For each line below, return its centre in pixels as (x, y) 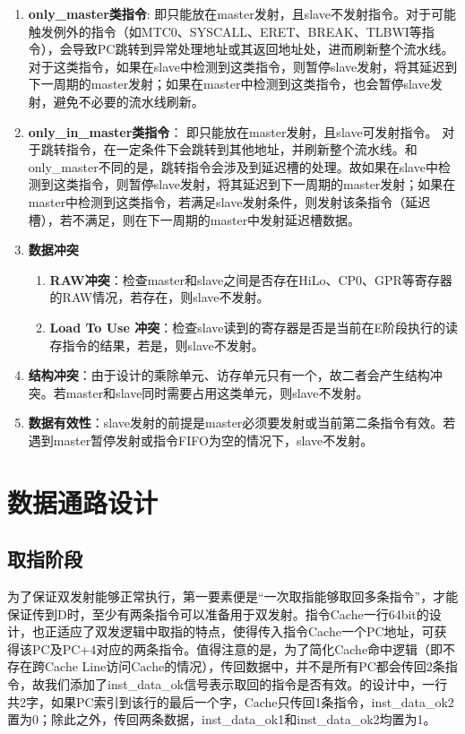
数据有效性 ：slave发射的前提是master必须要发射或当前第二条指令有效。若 (242, 423)
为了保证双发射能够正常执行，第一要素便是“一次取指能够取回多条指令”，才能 (233, 596)
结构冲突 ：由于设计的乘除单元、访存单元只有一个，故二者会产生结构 (229, 375)
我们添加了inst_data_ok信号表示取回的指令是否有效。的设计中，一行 (246, 684)
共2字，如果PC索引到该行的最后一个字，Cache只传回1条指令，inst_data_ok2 (231, 701)
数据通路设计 (83, 501)
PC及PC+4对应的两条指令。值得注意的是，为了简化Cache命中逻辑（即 (237, 648)
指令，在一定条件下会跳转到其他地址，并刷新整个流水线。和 (241, 149)
